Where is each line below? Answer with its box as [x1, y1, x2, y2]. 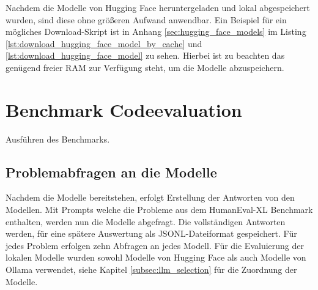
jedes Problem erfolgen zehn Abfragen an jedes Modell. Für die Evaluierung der [6, 239, 304, 251]
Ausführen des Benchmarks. [6, 132, 110, 145]
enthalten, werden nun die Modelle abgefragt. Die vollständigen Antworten [6, 215, 286, 228]
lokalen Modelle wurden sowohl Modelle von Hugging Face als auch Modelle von [6, 251, 306, 264]
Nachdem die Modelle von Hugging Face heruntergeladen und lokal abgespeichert [6, 1, 310, 13]
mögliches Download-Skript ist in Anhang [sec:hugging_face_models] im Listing [6, 25, 306, 38]
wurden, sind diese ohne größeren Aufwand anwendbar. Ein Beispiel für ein [6, 13, 287, 26]
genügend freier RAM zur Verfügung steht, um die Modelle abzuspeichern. [6, 61, 284, 73]
